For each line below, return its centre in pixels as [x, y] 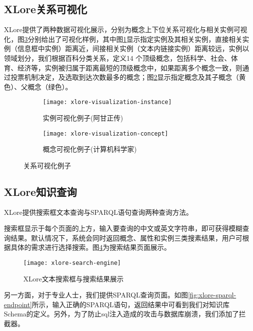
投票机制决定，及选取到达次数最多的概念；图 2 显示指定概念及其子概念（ [125, 77]
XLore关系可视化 [45, 9]
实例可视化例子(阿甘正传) [83, 118]
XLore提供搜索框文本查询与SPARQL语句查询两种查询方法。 [99, 212]
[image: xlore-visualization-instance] [107, 102]
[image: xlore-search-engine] [72, 263]
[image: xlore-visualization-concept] [106, 133]
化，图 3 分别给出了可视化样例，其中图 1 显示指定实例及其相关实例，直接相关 [123, 39]
